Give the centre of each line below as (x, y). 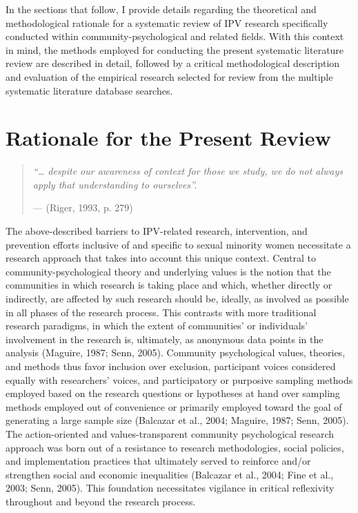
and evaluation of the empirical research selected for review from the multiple (169, 76)
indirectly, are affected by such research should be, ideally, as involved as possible (177, 299)
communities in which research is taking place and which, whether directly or (169, 285)
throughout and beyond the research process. (101, 501)
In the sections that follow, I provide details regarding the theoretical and (161, 9)
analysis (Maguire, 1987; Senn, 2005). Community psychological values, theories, (176, 352)
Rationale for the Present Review (168, 138)
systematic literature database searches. (89, 90)
